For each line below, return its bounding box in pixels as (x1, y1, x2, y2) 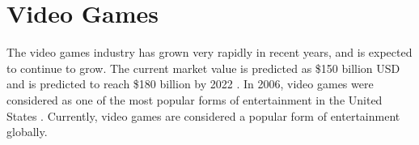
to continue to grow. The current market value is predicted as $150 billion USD (6, 59, 400, 76)
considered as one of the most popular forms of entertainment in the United (6, 91, 383, 108)
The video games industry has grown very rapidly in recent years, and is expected (6, 44, 413, 61)
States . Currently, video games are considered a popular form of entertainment (6, 107, 400, 124)
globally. (6, 123, 48, 140)
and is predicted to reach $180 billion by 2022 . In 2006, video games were (6, 75, 374, 92)
